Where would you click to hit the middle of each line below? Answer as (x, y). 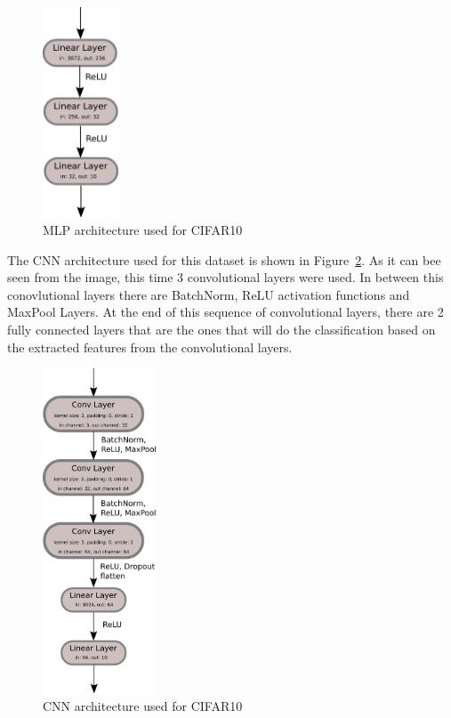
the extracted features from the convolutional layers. (150, 347)
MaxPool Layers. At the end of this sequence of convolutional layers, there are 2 (225, 312)
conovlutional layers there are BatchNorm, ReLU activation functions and (209, 294)
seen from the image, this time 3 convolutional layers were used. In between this (225, 277)
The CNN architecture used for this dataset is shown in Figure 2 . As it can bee (224, 259)
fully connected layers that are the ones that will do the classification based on (221, 329)
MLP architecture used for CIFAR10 (143, 229)
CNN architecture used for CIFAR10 (143, 705)
